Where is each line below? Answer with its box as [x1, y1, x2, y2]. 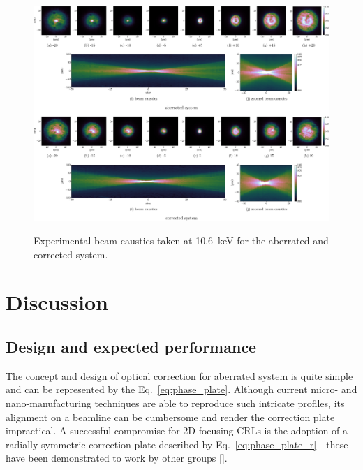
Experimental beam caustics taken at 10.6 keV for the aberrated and [34, 233, 329, 248]
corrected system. [34, 247, 108, 261]
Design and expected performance [6, 336, 257, 358]
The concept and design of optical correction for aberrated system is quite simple [6, 368, 353, 383]
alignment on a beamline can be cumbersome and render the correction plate [6, 409, 335, 424]
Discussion [6, 288, 108, 316]
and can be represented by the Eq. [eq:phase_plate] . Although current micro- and [6, 382, 357, 397]
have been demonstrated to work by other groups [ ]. [6, 450, 228, 465]
